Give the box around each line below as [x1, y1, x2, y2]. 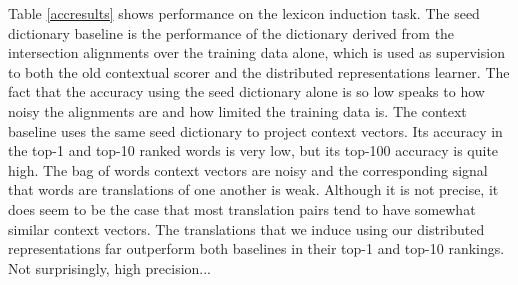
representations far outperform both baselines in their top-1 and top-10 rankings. [8, 238, 505, 259]
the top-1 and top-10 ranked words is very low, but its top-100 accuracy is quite [8, 140, 499, 161]
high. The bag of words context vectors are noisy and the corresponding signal [8, 159, 488, 180]
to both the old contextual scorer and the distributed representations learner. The [8, 61, 510, 82]
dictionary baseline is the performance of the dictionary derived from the [8, 22, 455, 43]
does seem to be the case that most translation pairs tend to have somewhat [8, 198, 476, 219]
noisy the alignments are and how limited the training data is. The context [8, 100, 467, 121]
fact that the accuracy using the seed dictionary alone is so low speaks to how [8, 81, 485, 102]
